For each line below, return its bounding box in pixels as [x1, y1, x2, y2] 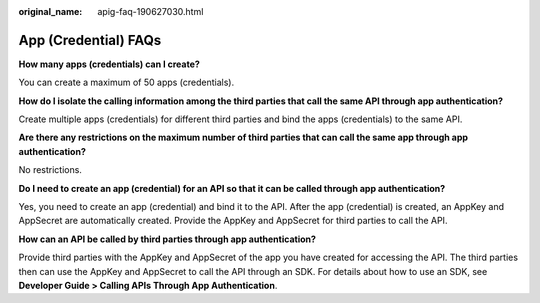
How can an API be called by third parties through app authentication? [18, 233, 317, 245]
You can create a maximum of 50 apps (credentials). [18, 76, 235, 89]
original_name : [18, 6, 83, 17]
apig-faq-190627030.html [97, 6, 204, 17]
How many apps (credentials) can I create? [18, 58, 200, 70]
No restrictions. [18, 164, 82, 176]
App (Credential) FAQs [18, 31, 162, 49]
